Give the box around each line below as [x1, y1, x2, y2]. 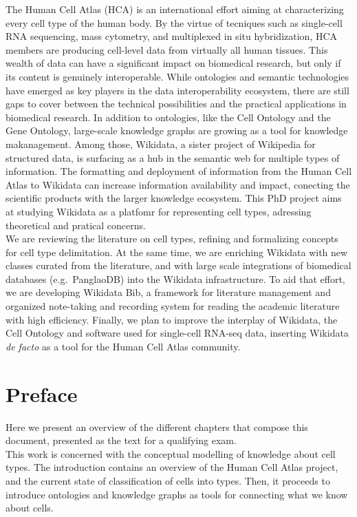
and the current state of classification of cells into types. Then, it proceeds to [6, 473, 330, 487]
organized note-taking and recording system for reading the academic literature [6, 299, 340, 313]
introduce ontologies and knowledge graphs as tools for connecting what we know [6, 487, 348, 501]
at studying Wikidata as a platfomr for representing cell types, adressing [6, 204, 312, 218]
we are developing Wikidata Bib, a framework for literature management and [6, 285, 331, 299]
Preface [6, 379, 78, 408]
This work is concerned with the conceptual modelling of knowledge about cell [6, 446, 336, 461]
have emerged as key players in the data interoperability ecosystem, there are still [6, 83, 349, 97]
